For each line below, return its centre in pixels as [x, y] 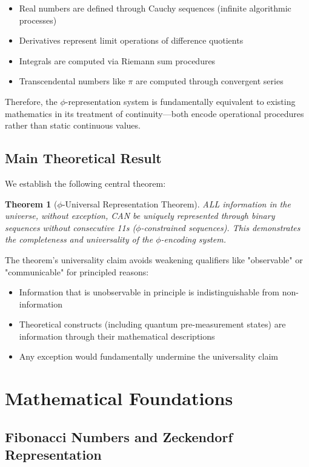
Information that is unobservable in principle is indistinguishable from [149, 292]
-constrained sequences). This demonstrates [221, 227]
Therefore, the [31, 101]
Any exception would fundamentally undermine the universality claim [148, 356]
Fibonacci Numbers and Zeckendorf [119, 436]
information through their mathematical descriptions [117, 336]
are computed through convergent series [209, 81]
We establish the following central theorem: [85, 183]
